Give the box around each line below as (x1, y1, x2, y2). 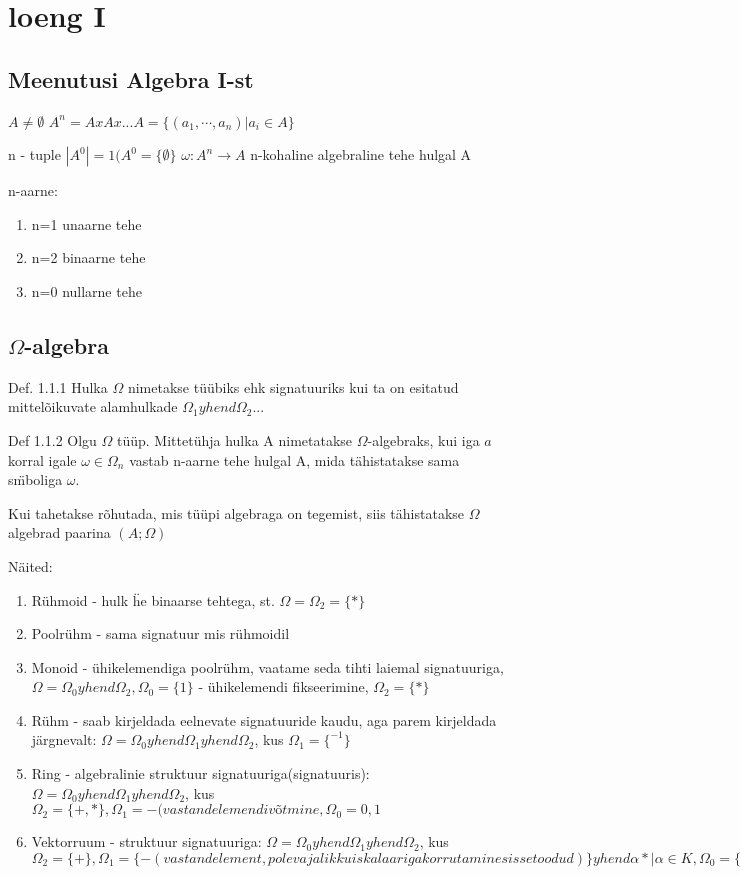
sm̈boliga (8, 469, 63, 490)
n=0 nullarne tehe (31, 280, 142, 301)
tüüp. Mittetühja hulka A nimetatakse (117, 429, 353, 450)
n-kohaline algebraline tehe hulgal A (250, 144, 472, 165)
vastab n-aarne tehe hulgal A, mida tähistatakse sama (129, 449, 460, 470)
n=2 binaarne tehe (31, 247, 146, 268)
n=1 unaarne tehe (31, 213, 142, 234)
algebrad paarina (8, 522, 111, 543)
